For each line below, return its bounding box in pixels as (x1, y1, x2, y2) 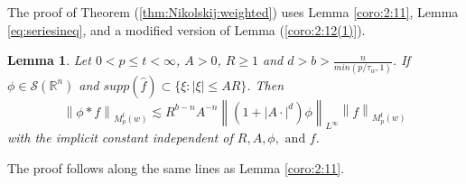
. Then (247, 75, 284, 94)
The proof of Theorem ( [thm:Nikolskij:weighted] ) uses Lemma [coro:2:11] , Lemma (7, 3, 459, 21)
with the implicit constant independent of (7, 128, 233, 147)
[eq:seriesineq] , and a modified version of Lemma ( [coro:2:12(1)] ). (7, 20, 366, 39)
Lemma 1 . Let (7, 51, 91, 69)
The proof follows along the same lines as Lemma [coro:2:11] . (7, 158, 345, 177)
